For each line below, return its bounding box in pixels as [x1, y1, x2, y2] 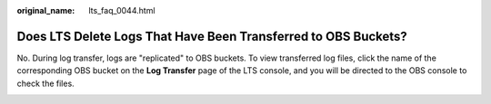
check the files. [16, 78, 75, 89]
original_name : [16, 5, 75, 15]
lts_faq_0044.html [88, 5, 155, 15]
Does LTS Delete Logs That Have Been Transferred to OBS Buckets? [16, 28, 408, 44]
